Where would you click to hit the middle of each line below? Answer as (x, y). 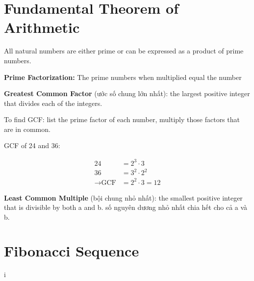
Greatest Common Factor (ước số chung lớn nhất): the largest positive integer (127, 93)
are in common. (27, 129)
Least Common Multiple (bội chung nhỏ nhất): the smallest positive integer (123, 197)
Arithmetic (42, 27)
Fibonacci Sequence (72, 250)
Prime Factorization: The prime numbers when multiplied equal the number (123, 77)
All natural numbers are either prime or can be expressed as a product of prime (124, 51)
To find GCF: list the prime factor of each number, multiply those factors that (122, 119)
